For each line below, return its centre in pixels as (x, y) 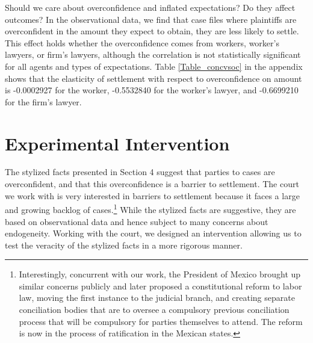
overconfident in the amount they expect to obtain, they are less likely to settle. (152, 31)
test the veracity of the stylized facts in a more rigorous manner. (124, 245)
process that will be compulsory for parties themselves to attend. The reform (161, 321)
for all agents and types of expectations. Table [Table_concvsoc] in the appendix (154, 66)
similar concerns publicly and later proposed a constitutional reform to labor (160, 286)
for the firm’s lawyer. (43, 101)
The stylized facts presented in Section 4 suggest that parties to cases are (140, 172)
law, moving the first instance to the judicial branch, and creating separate (157, 298)
